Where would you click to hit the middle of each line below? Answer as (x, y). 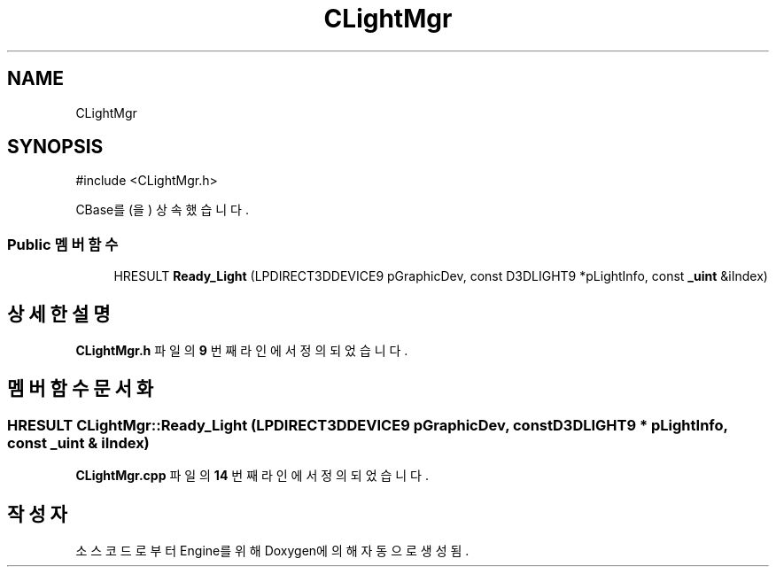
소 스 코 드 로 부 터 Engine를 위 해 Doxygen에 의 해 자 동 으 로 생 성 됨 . (272, 551)
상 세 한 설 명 (59, 314)
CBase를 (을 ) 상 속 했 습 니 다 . (162, 210)
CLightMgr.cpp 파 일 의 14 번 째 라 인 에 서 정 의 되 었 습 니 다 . (252, 476)
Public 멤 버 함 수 (63, 244)
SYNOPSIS (55, 147)
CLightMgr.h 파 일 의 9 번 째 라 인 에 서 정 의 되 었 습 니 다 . (242, 351)
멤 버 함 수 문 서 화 (81, 389)
